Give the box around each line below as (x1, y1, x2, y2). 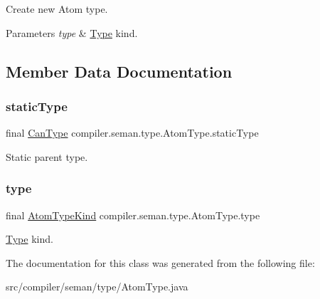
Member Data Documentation (6, 60, 233, 82)
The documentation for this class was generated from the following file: (6, 255, 315, 270)
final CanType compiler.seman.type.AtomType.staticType (6, 125, 259, 140)
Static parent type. (6, 149, 88, 164)
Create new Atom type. (6, 1, 108, 16)
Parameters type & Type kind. (6, 25, 138, 40)
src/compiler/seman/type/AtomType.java (6, 279, 188, 294)
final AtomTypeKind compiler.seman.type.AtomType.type (6, 207, 260, 222)
